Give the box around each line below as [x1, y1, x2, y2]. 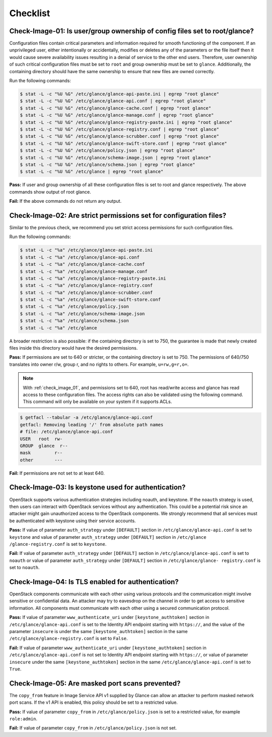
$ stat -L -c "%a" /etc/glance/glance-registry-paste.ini [20, 275, 166, 281]
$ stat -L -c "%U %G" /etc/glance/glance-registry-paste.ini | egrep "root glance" [20, 119, 233, 125]
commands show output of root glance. [9, 189, 91, 195]
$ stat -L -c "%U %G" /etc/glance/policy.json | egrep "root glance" [20, 148, 195, 153]
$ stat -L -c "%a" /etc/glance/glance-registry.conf [20, 282, 153, 289]
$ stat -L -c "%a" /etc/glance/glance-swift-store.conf [20, 297, 161, 303]
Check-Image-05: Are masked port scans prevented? [9, 679, 181, 688]
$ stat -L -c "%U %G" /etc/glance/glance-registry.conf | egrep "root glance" [20, 126, 219, 132]
